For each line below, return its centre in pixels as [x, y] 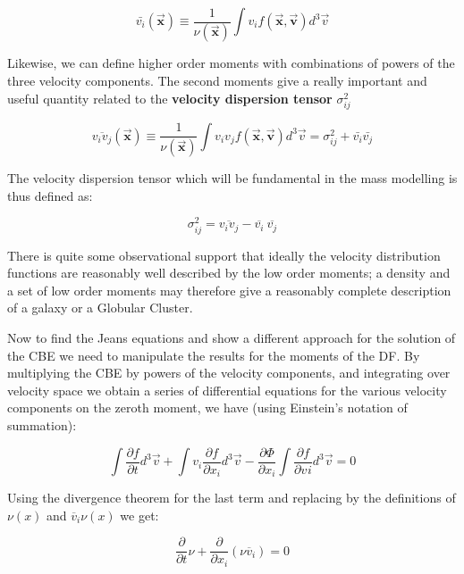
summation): [42, 424]
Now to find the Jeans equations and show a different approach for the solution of [232, 338]
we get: [139, 515]
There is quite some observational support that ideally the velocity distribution [224, 255]
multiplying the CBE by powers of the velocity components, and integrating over [229, 373]
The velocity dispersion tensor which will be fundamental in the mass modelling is [232, 178]
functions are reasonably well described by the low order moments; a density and [229, 273]
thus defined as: [50, 195]
